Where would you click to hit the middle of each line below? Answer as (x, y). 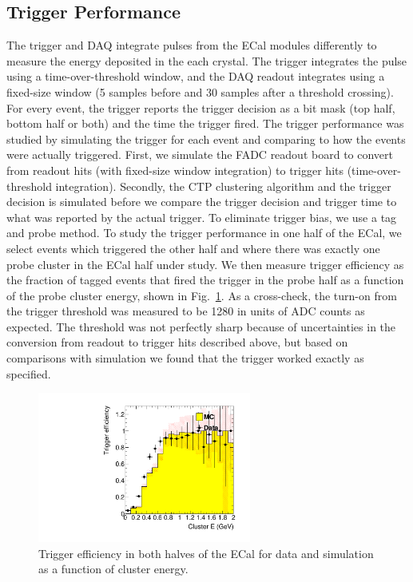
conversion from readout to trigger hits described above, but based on (177, 342)
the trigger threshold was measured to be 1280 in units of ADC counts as (186, 311)
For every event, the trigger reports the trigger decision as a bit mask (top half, (201, 107)
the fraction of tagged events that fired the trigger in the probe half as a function (205, 280)
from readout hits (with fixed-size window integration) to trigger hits (175, 170)
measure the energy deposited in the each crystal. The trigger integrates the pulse (207, 60)
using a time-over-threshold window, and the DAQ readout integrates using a (196, 76)
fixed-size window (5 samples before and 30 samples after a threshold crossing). (200, 91)
